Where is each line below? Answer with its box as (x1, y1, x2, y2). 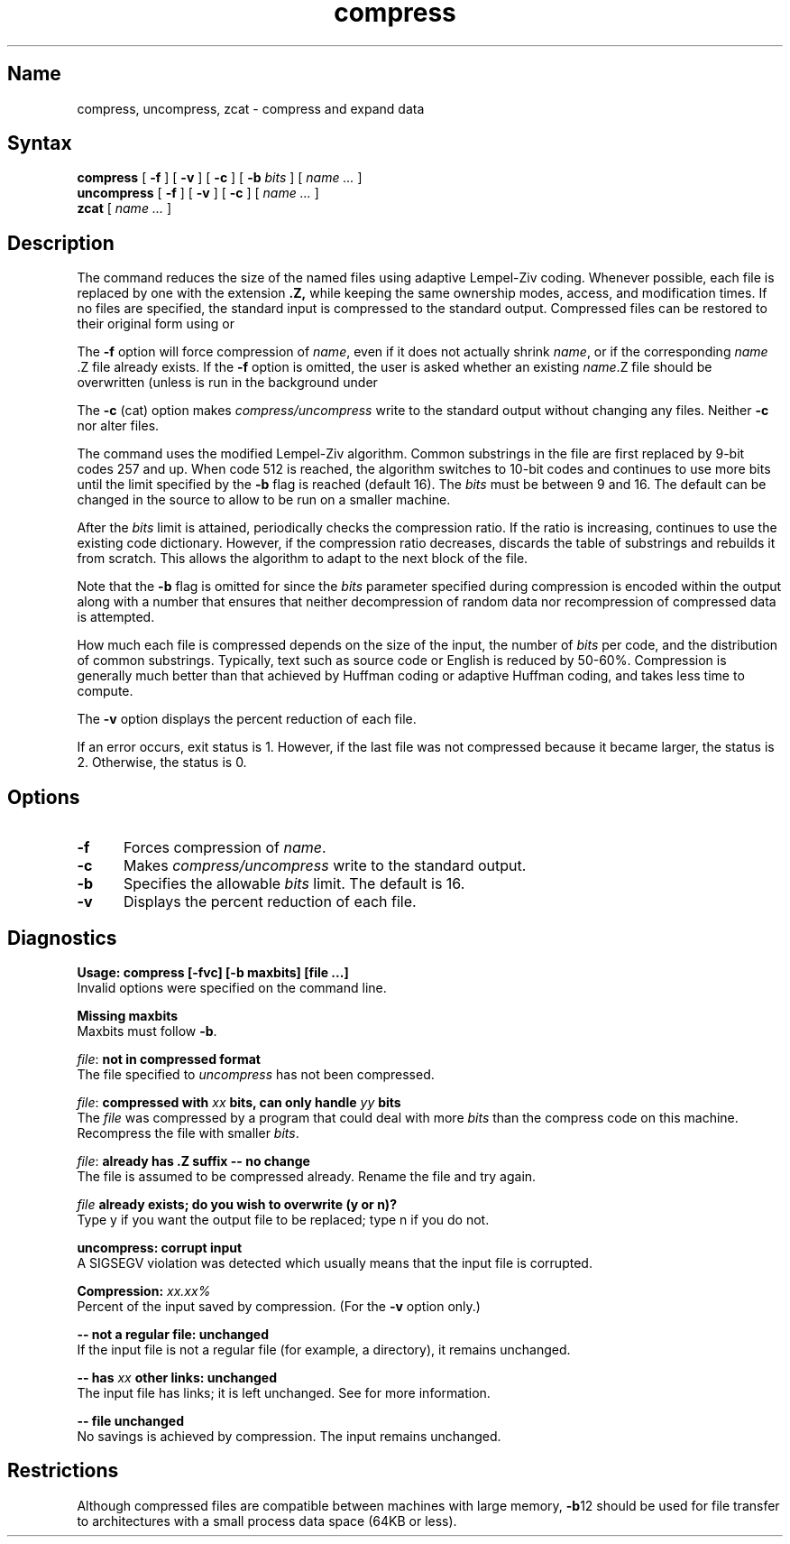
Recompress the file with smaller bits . (77, 1124, 299, 1141)
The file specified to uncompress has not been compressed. (77, 1066, 435, 1082)
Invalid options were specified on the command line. (77, 979, 387, 995)
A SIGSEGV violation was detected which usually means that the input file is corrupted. (77, 1254, 592, 1271)
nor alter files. (77, 418, 160, 434)
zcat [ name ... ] (77, 200, 172, 217)
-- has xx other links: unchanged (77, 1369, 277, 1385)
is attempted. (77, 609, 155, 625)
